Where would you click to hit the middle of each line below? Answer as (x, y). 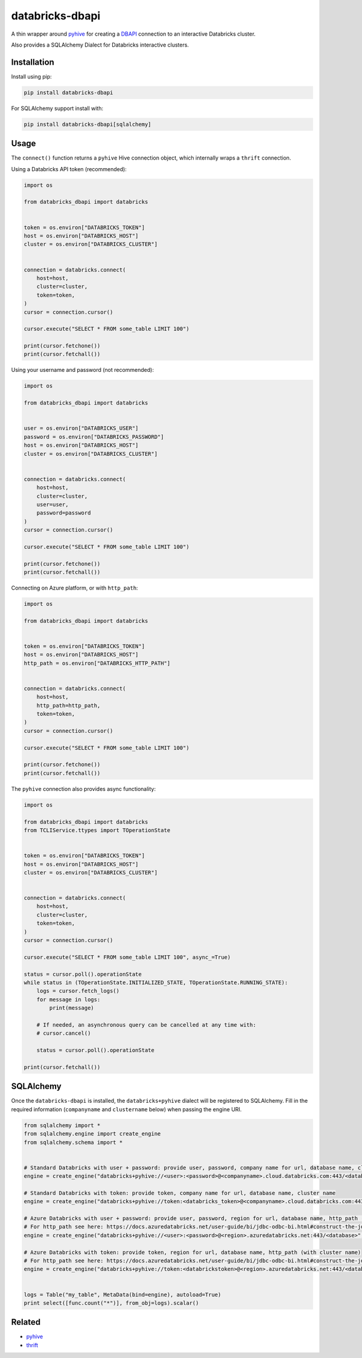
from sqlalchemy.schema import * (73, 1142)
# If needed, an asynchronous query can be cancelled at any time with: (146, 1025)
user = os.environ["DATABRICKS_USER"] (81, 428)
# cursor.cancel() (64, 1033)
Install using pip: (32, 76)
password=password (64, 513)
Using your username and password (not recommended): (82, 370)
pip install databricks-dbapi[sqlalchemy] (87, 124)
